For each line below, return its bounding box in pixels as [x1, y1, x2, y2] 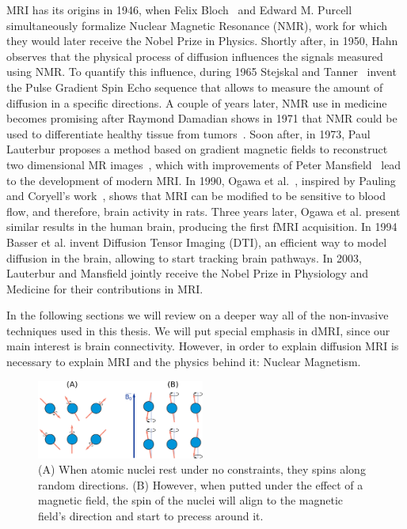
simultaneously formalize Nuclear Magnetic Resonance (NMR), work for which [6, 17, 388, 33]
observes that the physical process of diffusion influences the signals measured [6, 47, 383, 64]
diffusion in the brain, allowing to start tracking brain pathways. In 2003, [6, 249, 362, 266]
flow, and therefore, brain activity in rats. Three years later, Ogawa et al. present [6, 202, 401, 219]
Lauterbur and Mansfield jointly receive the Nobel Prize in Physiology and [6, 265, 369, 282]
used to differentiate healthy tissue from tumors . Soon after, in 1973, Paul [6, 125, 371, 142]
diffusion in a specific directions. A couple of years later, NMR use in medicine [6, 94, 387, 111]
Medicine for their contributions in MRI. [6, 280, 203, 297]
